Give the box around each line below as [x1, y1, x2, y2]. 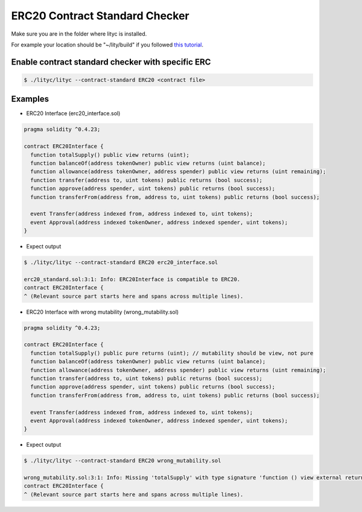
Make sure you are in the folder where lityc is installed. [11, 30, 147, 37]
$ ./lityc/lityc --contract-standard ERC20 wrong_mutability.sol [24, 457, 221, 464]
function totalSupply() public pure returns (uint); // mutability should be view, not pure [30, 350, 314, 356]
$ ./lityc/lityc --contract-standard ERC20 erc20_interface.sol [24, 259, 218, 266]
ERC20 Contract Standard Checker [11, 9, 189, 22]
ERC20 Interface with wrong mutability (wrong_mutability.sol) [26, 308, 179, 315]
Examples [11, 94, 49, 104]
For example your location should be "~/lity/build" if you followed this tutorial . [11, 41, 204, 48]
